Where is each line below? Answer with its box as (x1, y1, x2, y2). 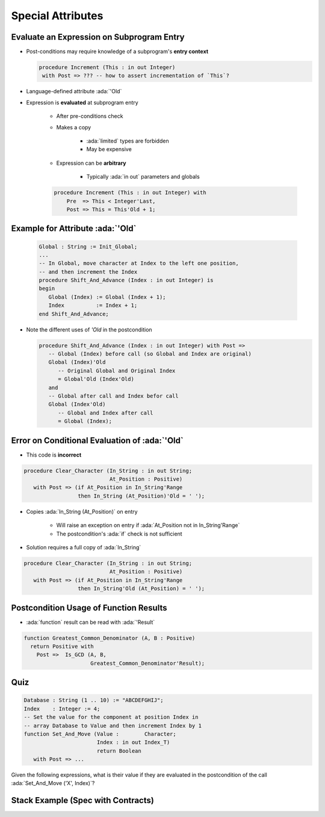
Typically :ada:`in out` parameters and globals (86, 173, 200, 180)
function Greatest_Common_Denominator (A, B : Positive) (23, 635, 196, 641)
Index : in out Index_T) (96, 739, 170, 746)
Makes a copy (56, 123, 91, 131)
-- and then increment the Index (39, 268, 138, 275)
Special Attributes (11, 9, 104, 22)
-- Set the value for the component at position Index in (23, 714, 199, 721)
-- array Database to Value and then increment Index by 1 (23, 722, 202, 729)
